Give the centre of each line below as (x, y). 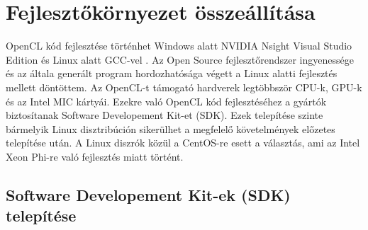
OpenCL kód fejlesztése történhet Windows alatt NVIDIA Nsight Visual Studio (179, 46)
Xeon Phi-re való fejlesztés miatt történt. (95, 156)
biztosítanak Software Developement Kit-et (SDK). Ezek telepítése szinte (165, 115)
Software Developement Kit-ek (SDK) (148, 194)
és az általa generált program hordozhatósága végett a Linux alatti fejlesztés (172, 73)
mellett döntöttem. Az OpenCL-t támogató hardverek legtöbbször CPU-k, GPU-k (184, 87)
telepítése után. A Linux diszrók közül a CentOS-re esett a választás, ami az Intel (183, 143)
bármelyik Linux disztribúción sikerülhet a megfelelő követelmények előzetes (171, 128)
